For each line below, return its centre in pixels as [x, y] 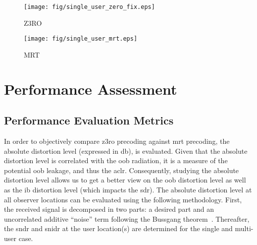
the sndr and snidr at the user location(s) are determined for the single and [118, 228]
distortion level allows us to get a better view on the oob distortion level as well [125, 180]
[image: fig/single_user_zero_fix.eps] [89, 7]
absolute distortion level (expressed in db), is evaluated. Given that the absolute [126, 151]
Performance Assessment [91, 89]
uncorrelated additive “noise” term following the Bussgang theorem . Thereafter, [127, 218]
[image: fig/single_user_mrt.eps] [81, 39]
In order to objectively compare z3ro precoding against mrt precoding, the [117, 141]
